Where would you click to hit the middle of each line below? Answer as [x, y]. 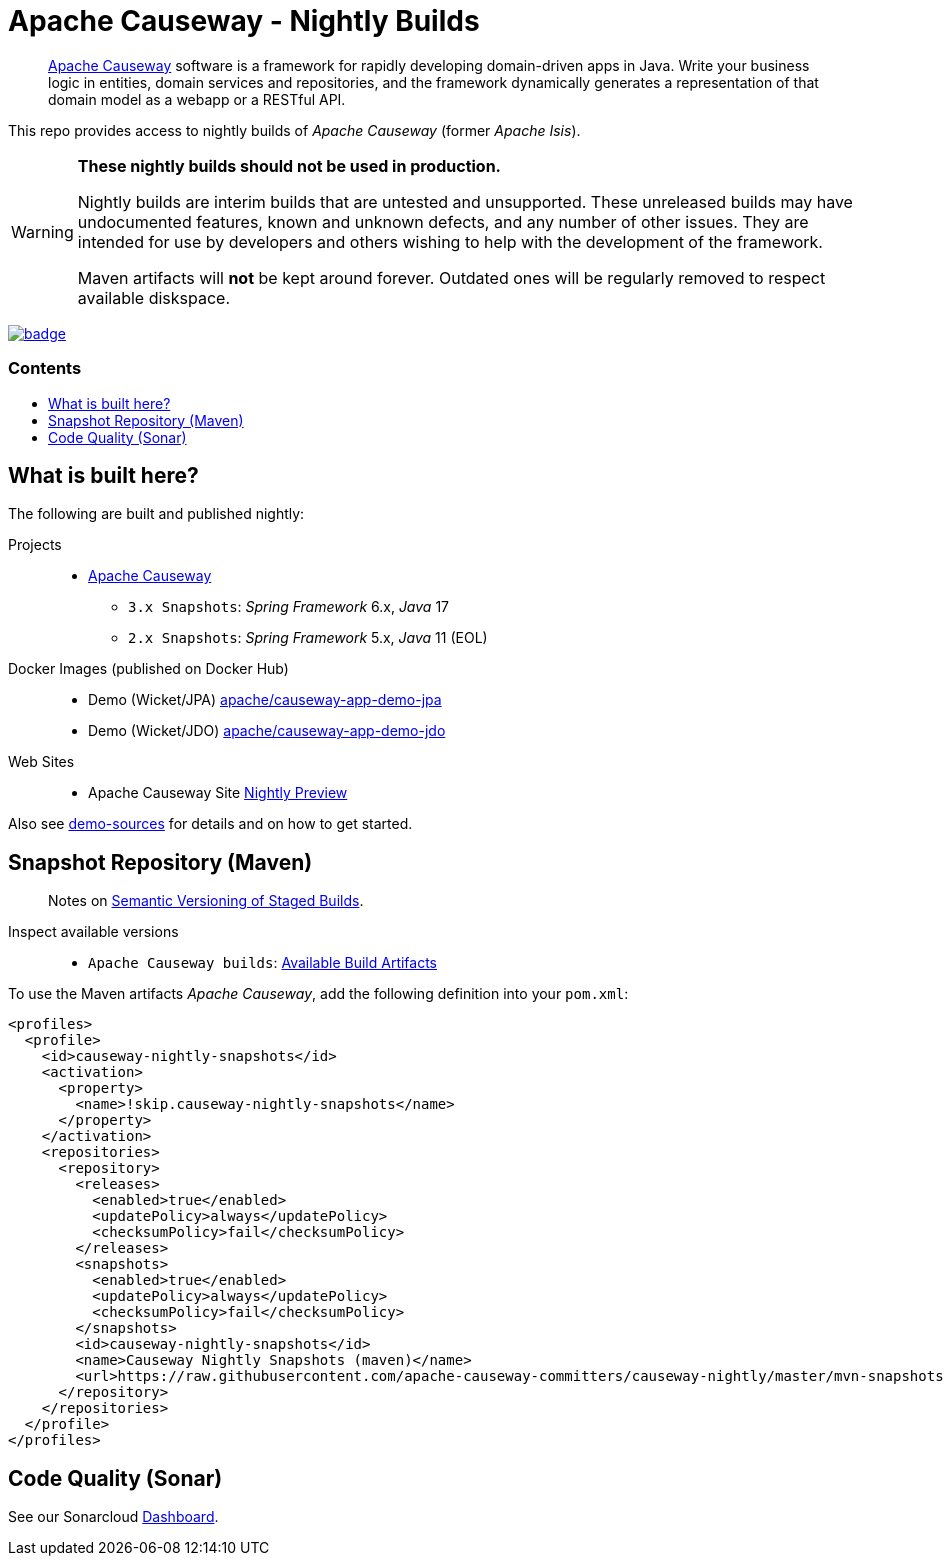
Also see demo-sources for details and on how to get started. [210, 824]
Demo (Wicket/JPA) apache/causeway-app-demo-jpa [265, 700]
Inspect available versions [93, 932]
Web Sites [41, 762]
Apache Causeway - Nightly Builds [244, 21]
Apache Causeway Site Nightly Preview [218, 793]
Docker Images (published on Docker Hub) [148, 669]
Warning [42, 231]
